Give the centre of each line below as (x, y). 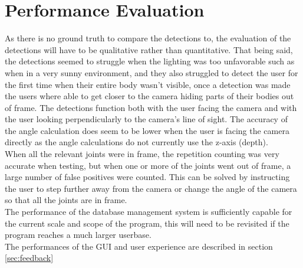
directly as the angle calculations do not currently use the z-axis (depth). (136, 142)
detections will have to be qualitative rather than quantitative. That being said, (149, 49)
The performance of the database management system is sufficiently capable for (149, 212)
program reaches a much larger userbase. (78, 235)
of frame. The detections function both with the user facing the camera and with (151, 107)
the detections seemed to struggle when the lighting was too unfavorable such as (150, 61)
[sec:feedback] (29, 258)
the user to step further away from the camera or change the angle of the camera (151, 188)
